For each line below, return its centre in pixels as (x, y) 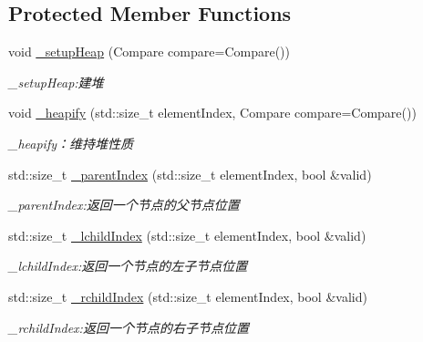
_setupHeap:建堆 (56, 82)
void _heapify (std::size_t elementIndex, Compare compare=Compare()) (212, 113)
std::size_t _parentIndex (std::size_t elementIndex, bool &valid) (190, 174)
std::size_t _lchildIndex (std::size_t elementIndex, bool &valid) (187, 235)
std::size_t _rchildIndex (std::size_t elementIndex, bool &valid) (188, 296)
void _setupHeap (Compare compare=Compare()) (149, 52)
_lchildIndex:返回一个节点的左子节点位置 (128, 266)
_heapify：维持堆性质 (71, 143)
